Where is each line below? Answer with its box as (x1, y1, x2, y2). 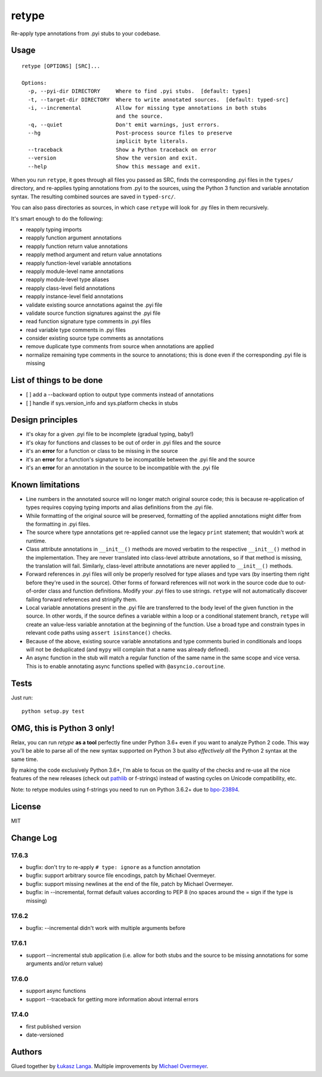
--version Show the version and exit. (27, 155, 198, 161)
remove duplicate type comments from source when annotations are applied (26, 343, 214, 350)
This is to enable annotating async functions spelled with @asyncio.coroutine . (26, 662, 225, 670)
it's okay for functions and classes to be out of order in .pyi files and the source (26, 439, 221, 446)
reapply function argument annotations (26, 234, 122, 241)
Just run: (11, 694, 33, 701)
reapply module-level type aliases (26, 276, 110, 283)
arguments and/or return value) (26, 960, 103, 967)
